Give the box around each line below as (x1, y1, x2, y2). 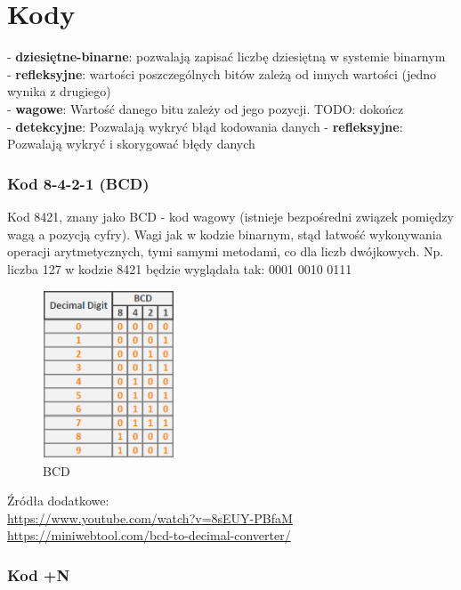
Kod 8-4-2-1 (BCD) (7, 172, 150, 194)
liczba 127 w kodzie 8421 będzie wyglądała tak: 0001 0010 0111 (7, 259, 352, 278)
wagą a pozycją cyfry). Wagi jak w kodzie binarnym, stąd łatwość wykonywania (7, 224, 442, 243)
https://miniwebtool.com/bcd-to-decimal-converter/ (7, 526, 291, 545)
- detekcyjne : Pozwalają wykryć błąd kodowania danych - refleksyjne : (7, 117, 403, 135)
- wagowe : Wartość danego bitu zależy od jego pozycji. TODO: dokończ (7, 99, 404, 117)
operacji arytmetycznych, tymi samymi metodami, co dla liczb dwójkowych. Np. (7, 242, 444, 261)
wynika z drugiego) (7, 82, 111, 101)
